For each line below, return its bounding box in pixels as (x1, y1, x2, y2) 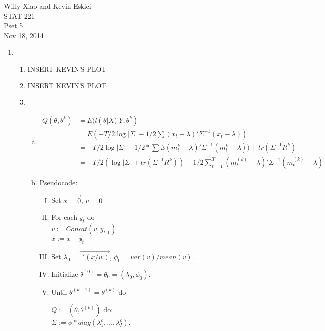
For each (51, 212, 78, 222)
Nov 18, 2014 (4, 30, 44, 40)
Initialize (51, 268, 78, 279)
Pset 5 (4, 20, 23, 31)
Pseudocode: (39, 177, 78, 187)
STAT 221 (4, 10, 35, 21)
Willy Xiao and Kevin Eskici (4, 1, 91, 11)
